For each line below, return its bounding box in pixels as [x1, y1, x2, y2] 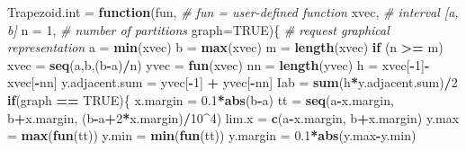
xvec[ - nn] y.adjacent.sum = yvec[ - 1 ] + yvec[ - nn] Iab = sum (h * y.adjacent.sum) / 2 [7, 73, 458, 92]
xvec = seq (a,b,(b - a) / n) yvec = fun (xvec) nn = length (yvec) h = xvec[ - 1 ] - [7, 55, 430, 74]
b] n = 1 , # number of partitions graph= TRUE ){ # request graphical [7, 20, 390, 39]
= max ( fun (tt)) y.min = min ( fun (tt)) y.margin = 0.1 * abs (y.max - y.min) [7, 126, 417, 145]
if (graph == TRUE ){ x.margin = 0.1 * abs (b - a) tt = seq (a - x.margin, [7, 90, 394, 109]
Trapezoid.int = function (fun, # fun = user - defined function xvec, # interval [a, [7, 3, 459, 21]
